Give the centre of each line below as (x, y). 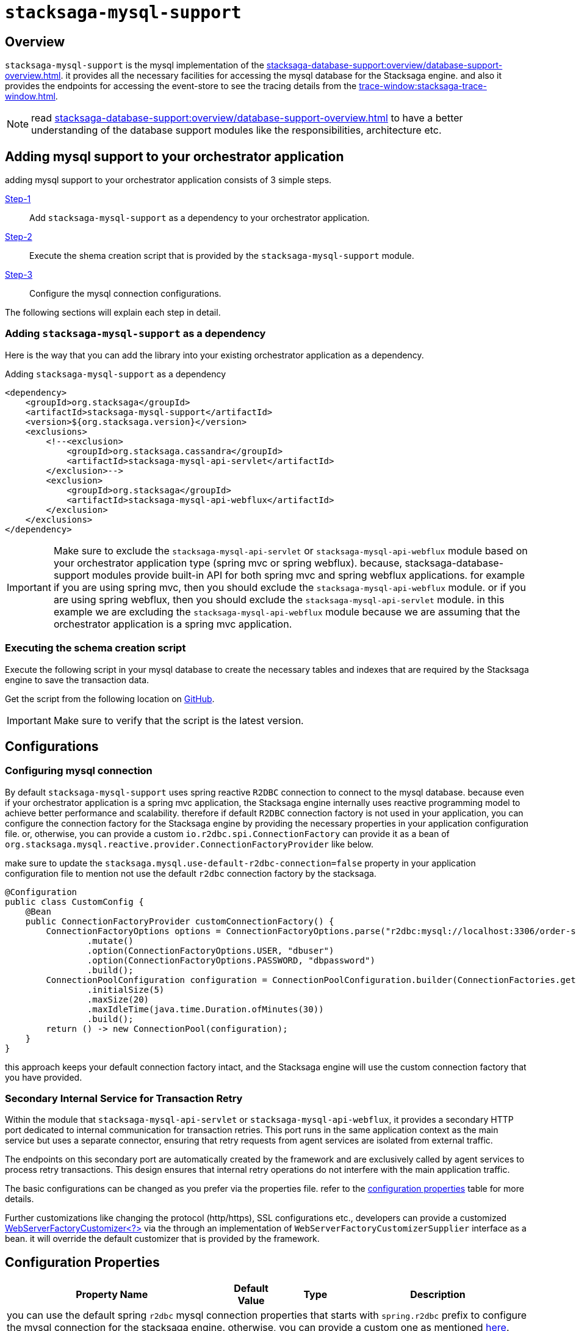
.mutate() (110, 941)
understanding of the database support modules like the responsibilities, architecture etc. (236, 130)
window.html (30, 96)
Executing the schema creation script (95, 648)
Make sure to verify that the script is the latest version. (178, 720)
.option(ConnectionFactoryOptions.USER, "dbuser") (211, 950)
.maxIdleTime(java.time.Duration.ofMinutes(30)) (205, 1009)
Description (438, 1295)
